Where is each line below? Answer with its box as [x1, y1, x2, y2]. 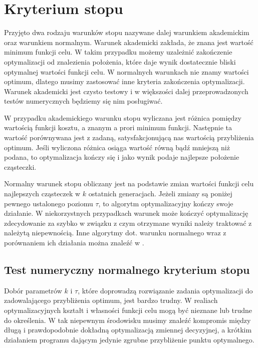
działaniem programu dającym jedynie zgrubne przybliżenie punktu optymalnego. [4, 334, 254, 344]
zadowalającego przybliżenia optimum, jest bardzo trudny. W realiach [4, 295, 218, 305]
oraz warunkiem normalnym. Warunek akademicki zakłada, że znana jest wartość [4, 37, 253, 47]
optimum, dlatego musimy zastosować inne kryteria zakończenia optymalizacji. [4, 76, 245, 87]
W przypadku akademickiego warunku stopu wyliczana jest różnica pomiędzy [4, 112, 241, 123]
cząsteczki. [4, 161, 37, 172]
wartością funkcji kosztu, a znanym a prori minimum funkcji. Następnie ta [4, 122, 232, 133]
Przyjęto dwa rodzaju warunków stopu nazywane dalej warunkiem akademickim [4, 27, 249, 38]
